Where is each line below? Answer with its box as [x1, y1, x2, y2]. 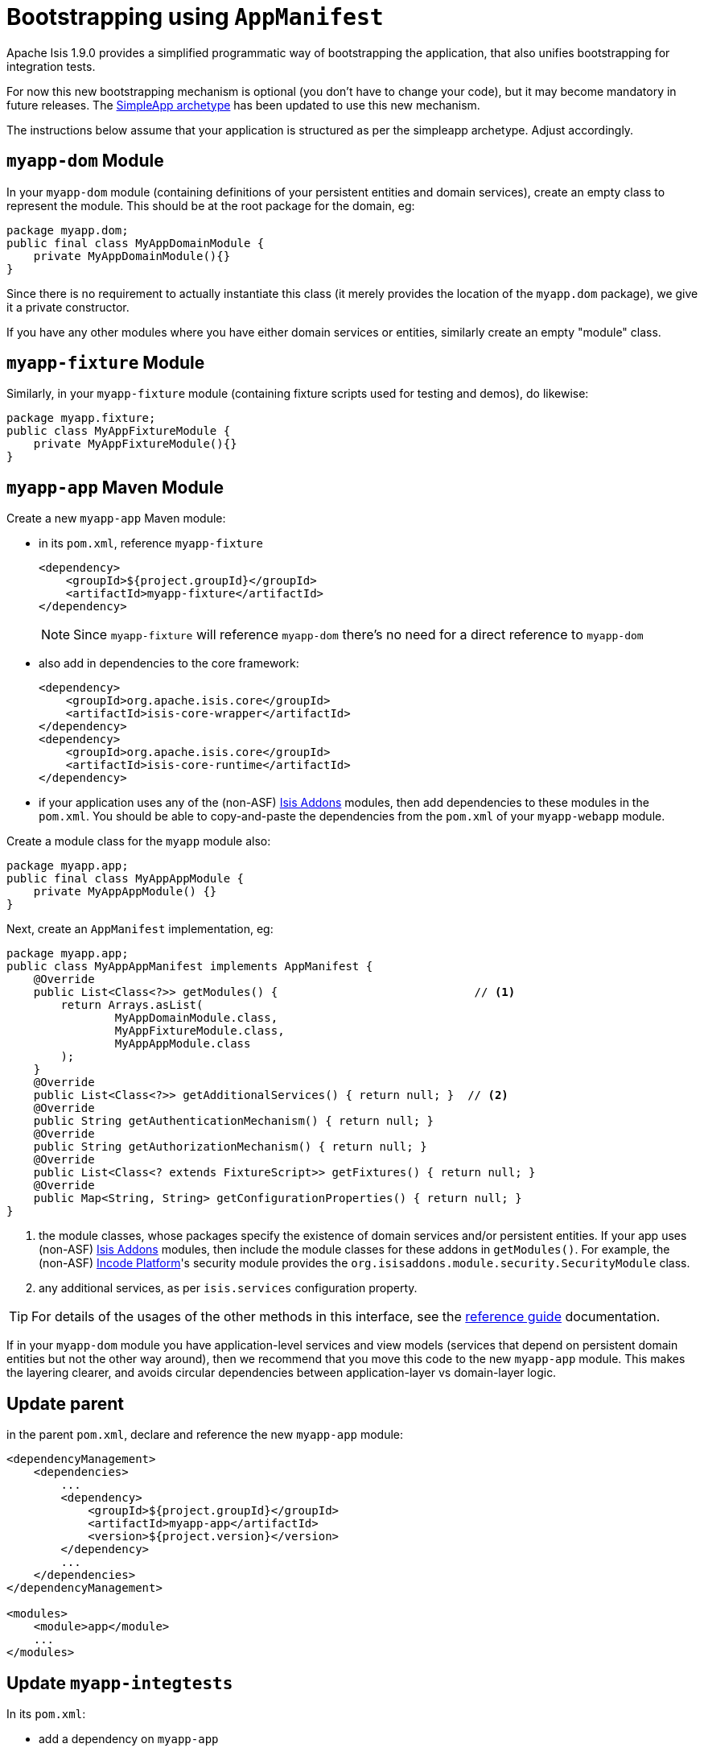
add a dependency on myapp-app [39, 1731, 219, 1746]
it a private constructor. [6, 300, 130, 314]
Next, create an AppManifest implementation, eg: [6, 922, 274, 936]
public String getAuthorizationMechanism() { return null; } [33, 1140, 427, 1154]
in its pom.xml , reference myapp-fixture [39, 536, 264, 551]
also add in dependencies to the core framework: [39, 656, 299, 671]
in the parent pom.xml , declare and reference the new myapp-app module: [6, 1428, 404, 1442]
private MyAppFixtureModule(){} [33, 437, 237, 451]
